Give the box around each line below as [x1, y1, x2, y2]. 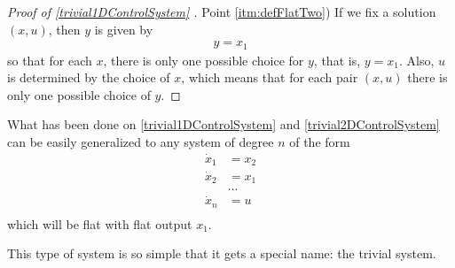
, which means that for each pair [181, 68, 358, 87]
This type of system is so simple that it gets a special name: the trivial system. [7, 244, 436, 263]
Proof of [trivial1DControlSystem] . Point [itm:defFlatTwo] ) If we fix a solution [7, 3, 436, 20]
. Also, [398, 50, 435, 69]
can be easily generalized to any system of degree [7, 133, 274, 151]
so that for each [7, 50, 92, 69]
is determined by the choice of [7, 68, 170, 87]
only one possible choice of [7, 85, 151, 103]
